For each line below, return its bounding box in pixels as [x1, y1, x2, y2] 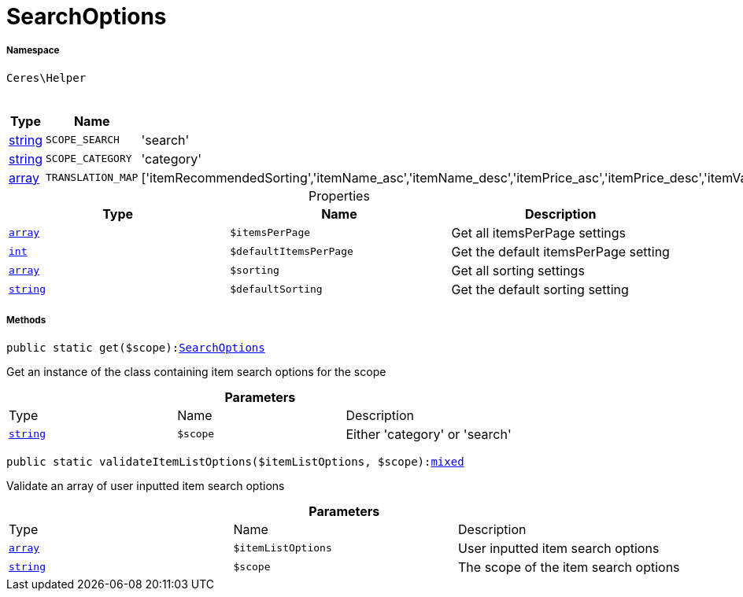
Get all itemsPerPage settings [451, 224, 626, 241]
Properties [309, 187, 370, 204]
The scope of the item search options [458, 558, 680, 575]
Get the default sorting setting [451, 281, 629, 297]
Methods [6, 315, 46, 326]
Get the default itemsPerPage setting [451, 243, 670, 260]
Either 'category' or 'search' [346, 426, 512, 442]
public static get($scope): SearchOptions [6, 341, 265, 354]
